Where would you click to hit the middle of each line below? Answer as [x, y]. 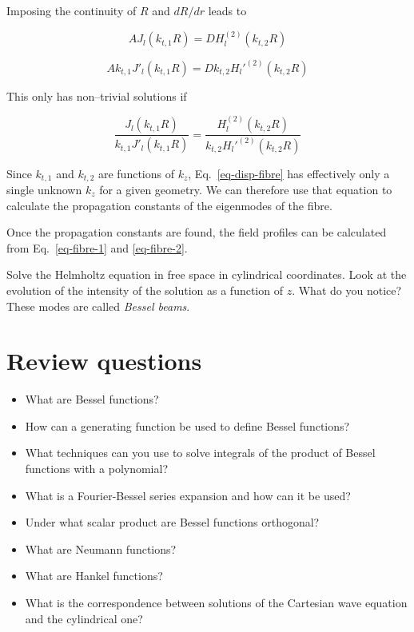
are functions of [136, 173]
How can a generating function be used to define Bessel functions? [187, 425]
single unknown [44, 190]
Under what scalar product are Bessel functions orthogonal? [172, 522]
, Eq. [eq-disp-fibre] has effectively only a [289, 173]
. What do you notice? [347, 290]
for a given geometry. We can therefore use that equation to [246, 190]
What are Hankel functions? [94, 576]
